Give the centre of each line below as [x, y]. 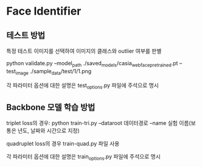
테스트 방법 [26, 35]
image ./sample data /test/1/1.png [54, 72]
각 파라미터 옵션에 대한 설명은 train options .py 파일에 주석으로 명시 [84, 157]
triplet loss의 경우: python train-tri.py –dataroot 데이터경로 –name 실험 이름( [99, 123]
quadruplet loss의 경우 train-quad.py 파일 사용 [63, 144]
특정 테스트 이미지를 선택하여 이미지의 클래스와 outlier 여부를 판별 [84, 51]
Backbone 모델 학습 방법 [51, 107]
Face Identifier [44, 11]
